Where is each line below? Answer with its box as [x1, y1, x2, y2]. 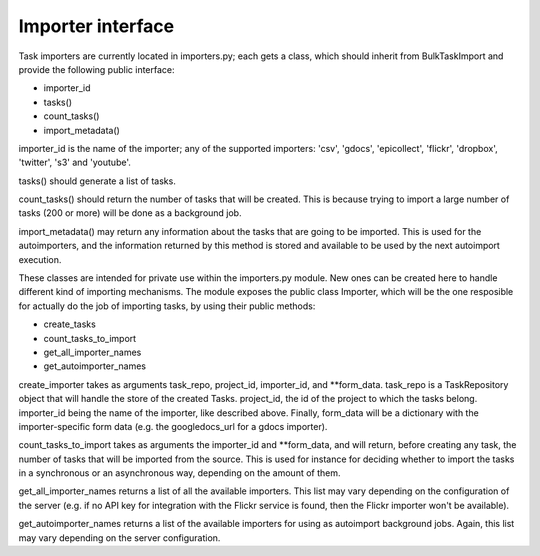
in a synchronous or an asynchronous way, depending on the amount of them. [18, 467, 341, 479]
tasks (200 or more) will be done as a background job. [18, 207, 242, 219]
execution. [18, 253, 62, 265]
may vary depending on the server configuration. [18, 531, 221, 544]
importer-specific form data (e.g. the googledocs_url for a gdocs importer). [18, 420, 328, 432]
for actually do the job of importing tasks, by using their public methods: [18, 300, 316, 312]
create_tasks [43, 318, 97, 330]
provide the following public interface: [18, 63, 175, 75]
